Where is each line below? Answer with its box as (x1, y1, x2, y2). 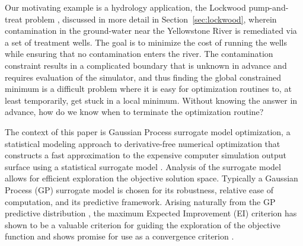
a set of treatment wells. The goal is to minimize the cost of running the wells (5, 36, 287, 48)
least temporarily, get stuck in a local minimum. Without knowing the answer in (5, 94, 298, 106)
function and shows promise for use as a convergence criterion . (5, 230, 234, 242)
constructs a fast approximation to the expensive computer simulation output (5, 149, 286, 161)
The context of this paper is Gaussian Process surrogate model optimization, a (5, 125, 291, 138)
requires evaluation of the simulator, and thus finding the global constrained (5, 71, 282, 83)
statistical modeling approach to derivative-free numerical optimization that (5, 137, 280, 149)
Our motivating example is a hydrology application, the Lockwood (5, 1, 246, 13)
